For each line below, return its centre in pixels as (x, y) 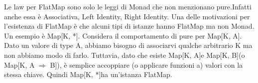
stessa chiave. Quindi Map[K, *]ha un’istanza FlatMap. (88, 74)
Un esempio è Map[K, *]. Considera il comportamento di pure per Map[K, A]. (123, 35)
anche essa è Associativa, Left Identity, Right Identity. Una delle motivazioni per (127, 16)
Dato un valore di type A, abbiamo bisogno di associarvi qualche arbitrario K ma (128, 45)
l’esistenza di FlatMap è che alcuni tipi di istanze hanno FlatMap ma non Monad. (129, 26)
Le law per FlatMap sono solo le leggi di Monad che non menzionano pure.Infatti (128, 6)
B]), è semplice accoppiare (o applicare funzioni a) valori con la (146, 64)
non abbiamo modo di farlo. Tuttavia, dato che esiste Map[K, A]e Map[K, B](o (125, 55)
